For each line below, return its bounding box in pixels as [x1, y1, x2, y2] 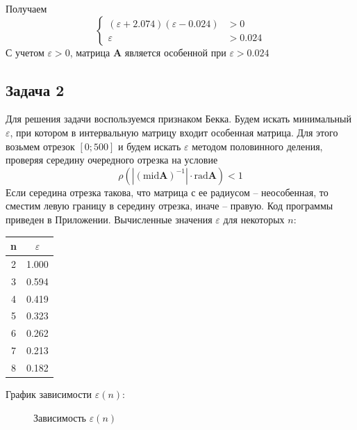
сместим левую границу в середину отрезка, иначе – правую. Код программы [6, 198, 333, 213]
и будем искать [117, 138, 181, 153]
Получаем [6, 1, 47, 15]
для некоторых [223, 212, 285, 226]
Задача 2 [6, 79, 65, 100]
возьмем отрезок [6, 138, 75, 153]
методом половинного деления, [192, 138, 323, 153]
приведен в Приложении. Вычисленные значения [6, 212, 213, 226]
